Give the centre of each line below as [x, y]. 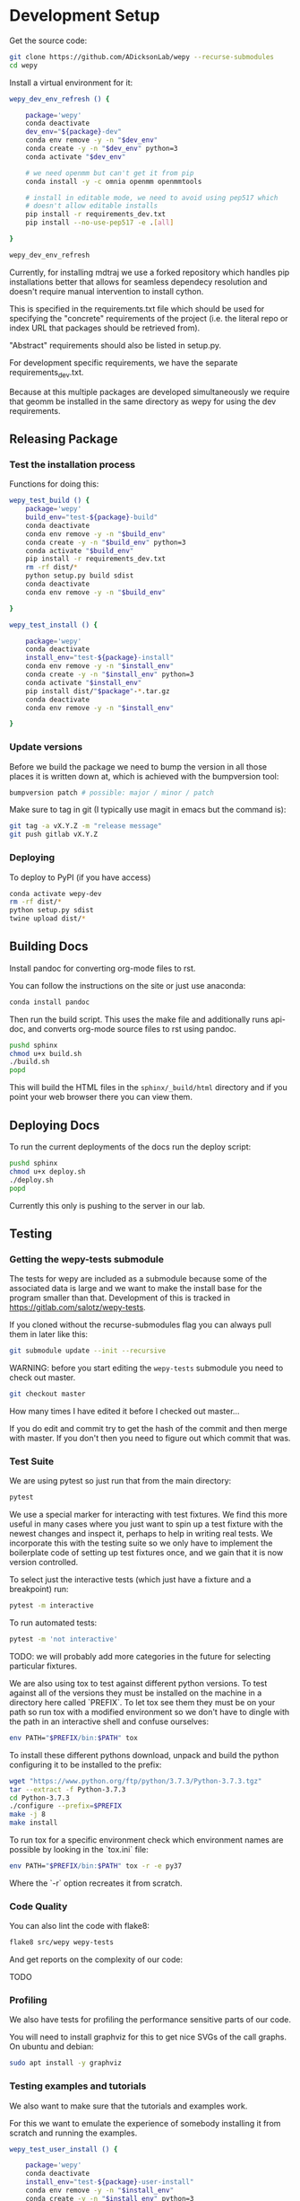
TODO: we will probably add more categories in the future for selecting [140, 1656]
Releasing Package [64, 439]
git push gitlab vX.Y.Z [54, 835]
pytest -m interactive [51, 1606]
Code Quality [39, 1906]
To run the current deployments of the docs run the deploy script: [130, 1147]
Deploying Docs [55, 1125]
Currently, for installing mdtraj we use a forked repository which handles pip [150, 272]
